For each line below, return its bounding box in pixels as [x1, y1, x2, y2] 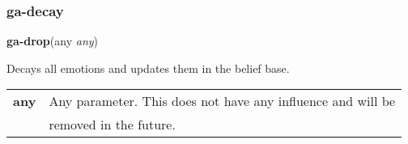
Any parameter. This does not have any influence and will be [49, 91, 396, 111]
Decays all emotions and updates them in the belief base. [6, 59, 290, 76]
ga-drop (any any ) [6, 32, 99, 49]
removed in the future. [49, 115, 176, 134]
